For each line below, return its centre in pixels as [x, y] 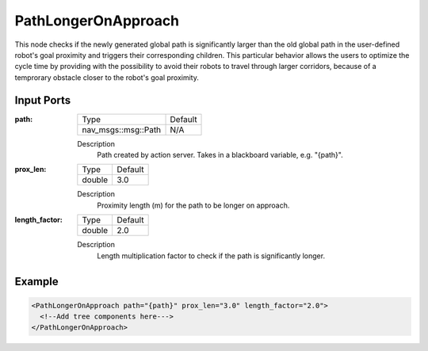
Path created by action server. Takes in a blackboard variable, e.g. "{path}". [220, 155]
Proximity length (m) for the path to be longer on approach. [193, 205]
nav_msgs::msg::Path [122, 129]
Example [36, 282]
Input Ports [43, 100]
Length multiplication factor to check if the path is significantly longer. [211, 256]
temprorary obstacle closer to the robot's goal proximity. [107, 77]
